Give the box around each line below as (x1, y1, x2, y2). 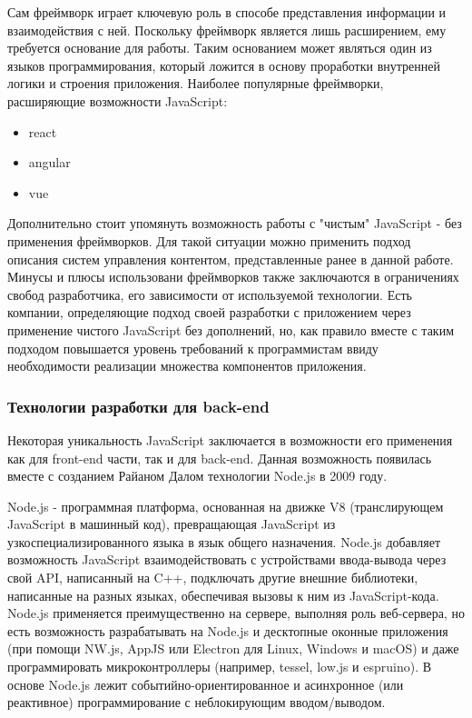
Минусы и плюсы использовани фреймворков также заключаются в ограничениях (7, 267, 459, 286)
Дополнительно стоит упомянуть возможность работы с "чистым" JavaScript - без (7, 214, 462, 233)
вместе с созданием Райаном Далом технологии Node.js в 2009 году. (7, 466, 388, 485)
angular (28, 153, 71, 172)
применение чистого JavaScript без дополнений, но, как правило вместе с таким (7, 320, 455, 339)
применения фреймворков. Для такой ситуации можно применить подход (7, 231, 411, 250)
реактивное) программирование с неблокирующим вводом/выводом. (7, 693, 386, 712)
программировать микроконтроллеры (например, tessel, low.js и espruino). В (7, 657, 432, 676)
